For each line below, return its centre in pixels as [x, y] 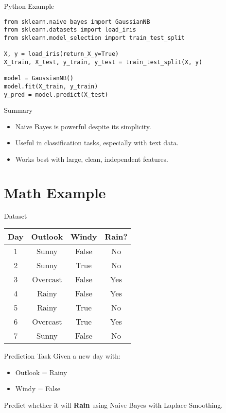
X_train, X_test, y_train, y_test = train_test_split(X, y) [103, 62]
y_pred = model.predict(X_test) [56, 95]
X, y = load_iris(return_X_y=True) [61, 54]
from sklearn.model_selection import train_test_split [95, 38]
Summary [18, 110]
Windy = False [38, 388]
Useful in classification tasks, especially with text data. [97, 143]
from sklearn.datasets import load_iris [70, 30]
